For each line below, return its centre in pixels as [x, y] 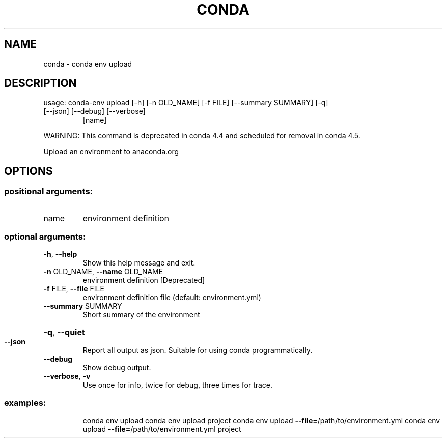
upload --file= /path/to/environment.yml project [162, 429]
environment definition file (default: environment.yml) [172, 298]
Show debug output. [117, 368]
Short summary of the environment [141, 315]
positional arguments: [49, 191]
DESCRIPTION [40, 83]
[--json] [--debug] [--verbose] [94, 111]
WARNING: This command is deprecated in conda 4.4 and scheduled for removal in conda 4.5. [202, 136]
